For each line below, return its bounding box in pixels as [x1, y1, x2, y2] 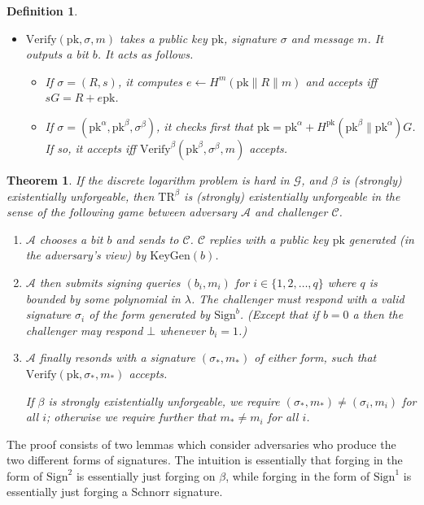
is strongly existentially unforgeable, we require [48, 392, 280, 409]
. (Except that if [239, 306, 319, 323]
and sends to [116, 230, 179, 247]
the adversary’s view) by [25, 246, 146, 263]
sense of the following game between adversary [7, 203, 238, 220]
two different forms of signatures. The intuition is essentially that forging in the [7, 451, 403, 468]
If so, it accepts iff [45, 139, 136, 156]
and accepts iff [305, 72, 378, 89]
